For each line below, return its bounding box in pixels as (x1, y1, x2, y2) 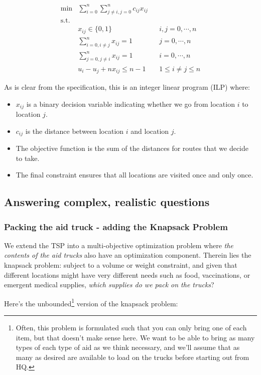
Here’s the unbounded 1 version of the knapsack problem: (4, 296, 178, 308)
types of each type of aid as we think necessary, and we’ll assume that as (16, 342, 240, 352)
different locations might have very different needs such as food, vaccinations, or (4, 269, 250, 280)
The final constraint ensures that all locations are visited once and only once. (16, 169, 253, 180)
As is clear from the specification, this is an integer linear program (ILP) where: (4, 81, 250, 92)
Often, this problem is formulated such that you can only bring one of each (16, 322, 247, 333)
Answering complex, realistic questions (4, 194, 210, 210)
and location (130, 125, 169, 136)
